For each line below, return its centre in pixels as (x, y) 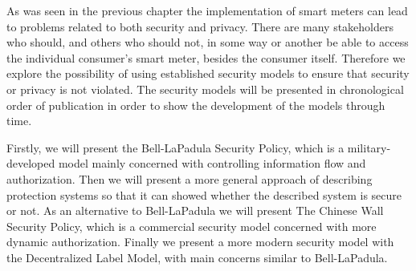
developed (31, 163)
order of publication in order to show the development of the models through (196, 105)
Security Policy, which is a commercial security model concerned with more (192, 226)
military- (369, 147)
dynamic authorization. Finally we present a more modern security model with (200, 242)
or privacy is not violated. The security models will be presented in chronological (205, 89)
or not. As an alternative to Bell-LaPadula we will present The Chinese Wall (195, 210)
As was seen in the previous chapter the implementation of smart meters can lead (207, 10)
